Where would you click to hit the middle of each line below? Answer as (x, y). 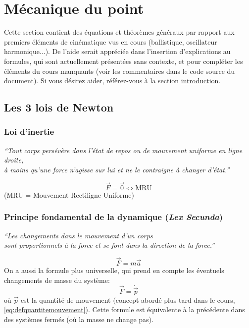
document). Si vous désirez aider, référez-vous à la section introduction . (112, 81)
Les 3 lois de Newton (59, 107)
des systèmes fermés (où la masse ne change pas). (79, 319)
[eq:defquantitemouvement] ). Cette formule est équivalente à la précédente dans (124, 309)
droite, (14, 160)
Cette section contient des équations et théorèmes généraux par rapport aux (119, 32)
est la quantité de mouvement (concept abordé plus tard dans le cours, (128, 300)
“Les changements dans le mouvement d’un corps (78, 235)
